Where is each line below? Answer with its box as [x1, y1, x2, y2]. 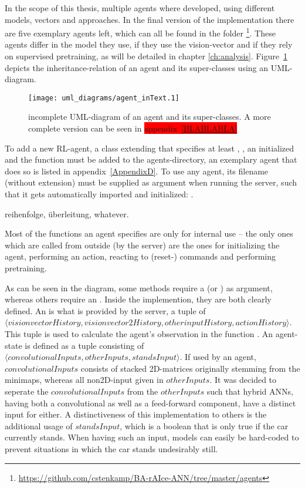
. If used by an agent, [179, 351, 256, 363]
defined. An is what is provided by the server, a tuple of [5, 304, 206, 317]
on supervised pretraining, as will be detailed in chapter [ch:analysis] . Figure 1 [5, 50, 287, 62]
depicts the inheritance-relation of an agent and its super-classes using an [5, 61, 269, 73]
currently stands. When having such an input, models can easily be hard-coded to [5, 431, 299, 443]
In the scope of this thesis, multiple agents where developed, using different [5, 2, 275, 14]
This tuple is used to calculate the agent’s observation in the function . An [5, 327, 273, 339]
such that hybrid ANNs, [206, 385, 293, 397]
